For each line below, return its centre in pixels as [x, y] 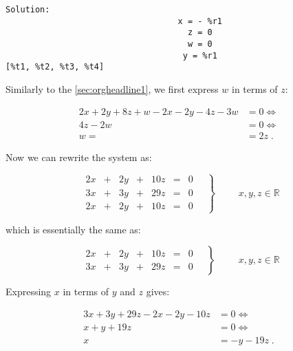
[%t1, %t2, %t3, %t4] [55, 67]
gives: [158, 291]
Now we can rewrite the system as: [79, 157]
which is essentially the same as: [73, 229]
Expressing [29, 291]
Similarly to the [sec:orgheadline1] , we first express [112, 88]
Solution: [28, 10]
